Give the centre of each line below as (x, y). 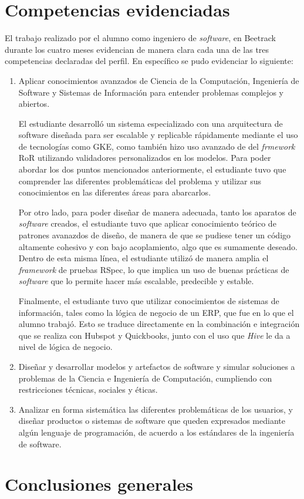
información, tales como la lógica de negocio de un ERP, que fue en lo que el (156, 312)
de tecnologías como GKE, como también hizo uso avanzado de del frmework (157, 146)
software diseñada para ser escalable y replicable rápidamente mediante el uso (158, 135)
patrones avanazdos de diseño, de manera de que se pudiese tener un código (155, 235)
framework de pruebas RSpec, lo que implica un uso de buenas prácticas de (154, 269)
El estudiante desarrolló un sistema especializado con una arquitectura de (151, 123)
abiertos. (34, 104)
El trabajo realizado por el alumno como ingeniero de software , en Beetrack (140, 38)
